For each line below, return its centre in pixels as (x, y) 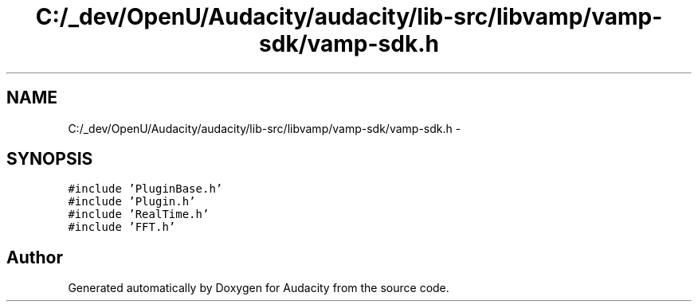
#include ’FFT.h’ (122, 227)
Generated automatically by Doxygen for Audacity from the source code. (259, 288)
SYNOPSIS (50, 159)
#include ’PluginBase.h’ (145, 189)
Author (35, 257)
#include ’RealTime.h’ (139, 214)
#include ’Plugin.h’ (132, 202)
